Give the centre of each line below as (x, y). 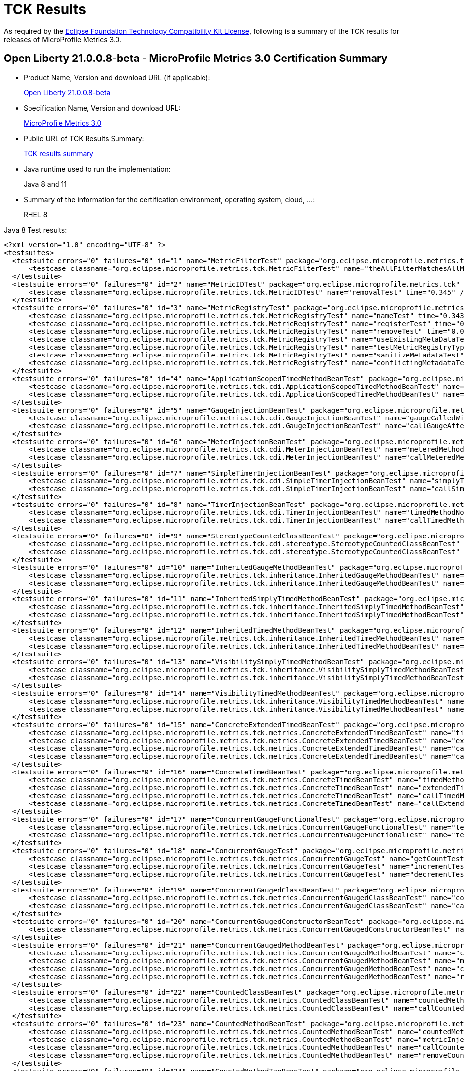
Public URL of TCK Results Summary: (84, 138)
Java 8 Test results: (36, 230)
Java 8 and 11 (45, 184)
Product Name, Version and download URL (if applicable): (117, 77)
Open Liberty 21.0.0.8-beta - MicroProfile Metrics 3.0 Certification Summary (196, 59)
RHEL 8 (36, 214)
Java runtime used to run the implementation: (97, 169)
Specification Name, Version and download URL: (102, 108)
